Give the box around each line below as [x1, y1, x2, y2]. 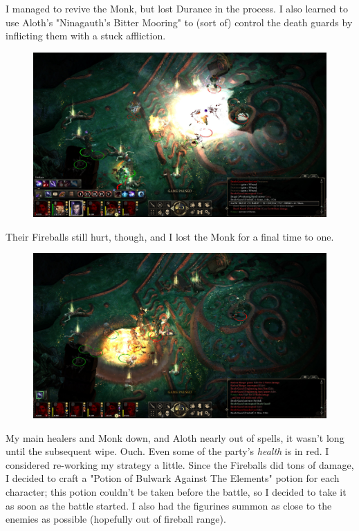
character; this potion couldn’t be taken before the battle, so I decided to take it [6, 484, 347, 499]
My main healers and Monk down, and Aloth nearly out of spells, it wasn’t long [6, 430, 344, 445]
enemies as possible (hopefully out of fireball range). [6, 512, 226, 526]
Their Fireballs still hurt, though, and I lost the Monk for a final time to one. [6, 229, 334, 243]
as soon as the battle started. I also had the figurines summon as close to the [6, 498, 332, 512]
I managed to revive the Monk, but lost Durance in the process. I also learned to [6, 1, 348, 15]
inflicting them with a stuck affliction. [6, 28, 166, 43]
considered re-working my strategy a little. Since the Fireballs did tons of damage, [6, 457, 354, 472]
